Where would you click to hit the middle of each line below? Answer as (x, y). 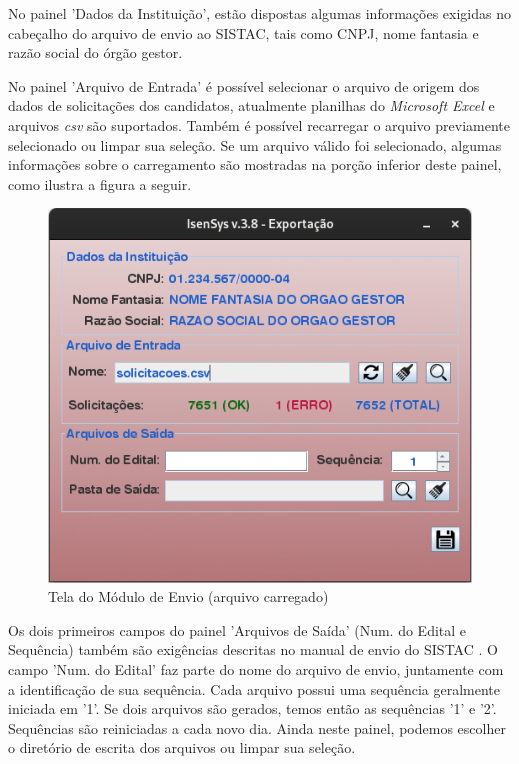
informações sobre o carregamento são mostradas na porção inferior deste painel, (255, 164)
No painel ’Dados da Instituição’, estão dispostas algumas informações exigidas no (259, 13)
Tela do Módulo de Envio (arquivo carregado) (188, 596)
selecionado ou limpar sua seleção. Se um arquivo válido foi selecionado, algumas (255, 144)
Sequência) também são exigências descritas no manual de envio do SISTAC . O (253, 649)
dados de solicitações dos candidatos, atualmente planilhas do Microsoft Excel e (251, 105)
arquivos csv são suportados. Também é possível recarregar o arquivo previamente (259, 124)
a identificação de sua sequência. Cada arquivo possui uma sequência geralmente (254, 688)
